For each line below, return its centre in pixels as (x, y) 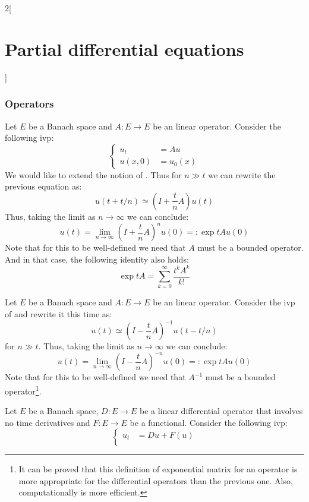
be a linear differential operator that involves (221, 411)
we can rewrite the (242, 174)
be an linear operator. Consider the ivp (224, 302)
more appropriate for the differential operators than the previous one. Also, (156, 480)
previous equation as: (43, 186)
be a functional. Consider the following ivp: (209, 422)
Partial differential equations (124, 48)
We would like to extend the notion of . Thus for (93, 174)
